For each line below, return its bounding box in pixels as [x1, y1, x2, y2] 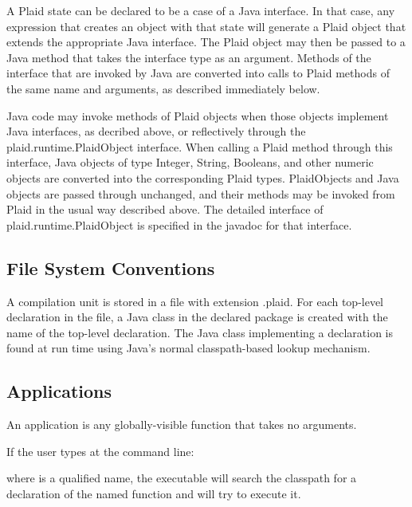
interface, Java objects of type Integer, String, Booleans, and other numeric [6, 154, 374, 171]
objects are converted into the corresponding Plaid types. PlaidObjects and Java [6, 169, 399, 186]
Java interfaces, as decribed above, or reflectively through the [6, 123, 306, 140]
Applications [6, 379, 112, 403]
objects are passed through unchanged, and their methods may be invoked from [6, 185, 395, 202]
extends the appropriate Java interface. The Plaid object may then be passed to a [6, 33, 406, 50]
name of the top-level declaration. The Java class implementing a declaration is [6, 324, 394, 340]
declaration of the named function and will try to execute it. [6, 485, 301, 501]
